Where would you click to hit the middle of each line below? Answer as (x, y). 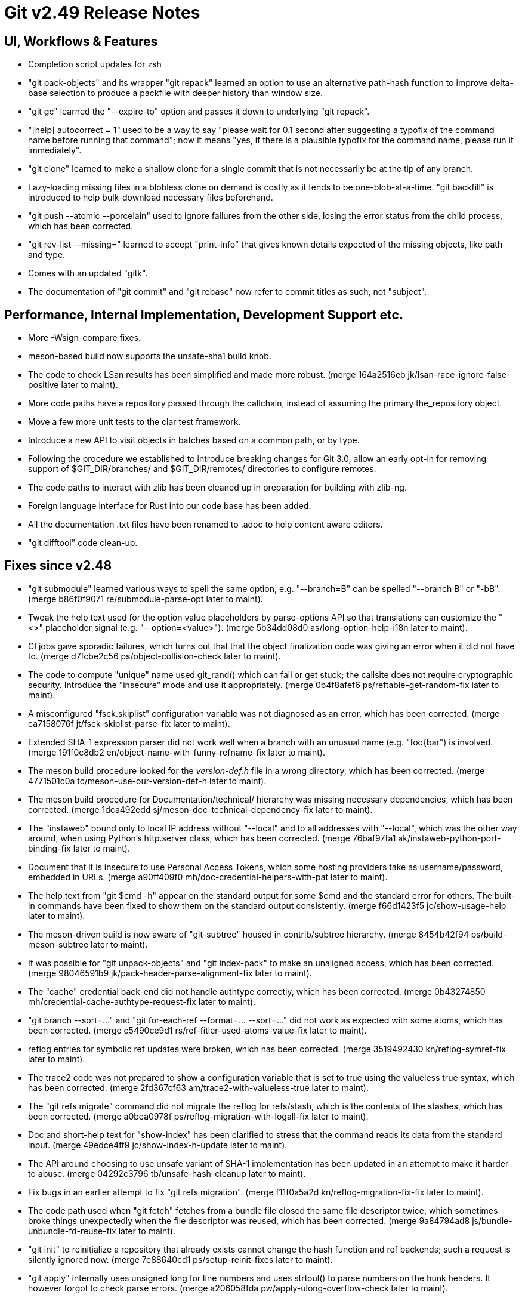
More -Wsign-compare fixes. (85, 338)
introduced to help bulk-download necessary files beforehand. (151, 198)
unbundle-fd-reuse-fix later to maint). (102, 1231)
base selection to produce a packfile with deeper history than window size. (175, 93)
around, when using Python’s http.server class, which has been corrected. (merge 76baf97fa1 (212, 838)
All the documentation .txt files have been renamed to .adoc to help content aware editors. (206, 525)
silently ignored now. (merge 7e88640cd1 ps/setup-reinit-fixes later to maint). (180, 1259)
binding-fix (50, 848)
